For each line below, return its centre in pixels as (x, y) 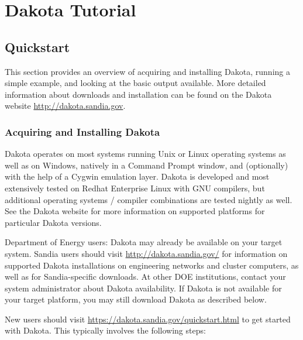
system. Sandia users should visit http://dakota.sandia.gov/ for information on (146, 253)
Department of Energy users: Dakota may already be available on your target (144, 242)
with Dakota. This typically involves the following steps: (105, 330)
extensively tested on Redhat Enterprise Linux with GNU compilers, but (135, 188)
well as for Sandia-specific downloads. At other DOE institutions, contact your (145, 277)
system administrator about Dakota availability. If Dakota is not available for (143, 288)
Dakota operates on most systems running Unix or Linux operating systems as (145, 154)
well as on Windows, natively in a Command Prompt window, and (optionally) (147, 165)
